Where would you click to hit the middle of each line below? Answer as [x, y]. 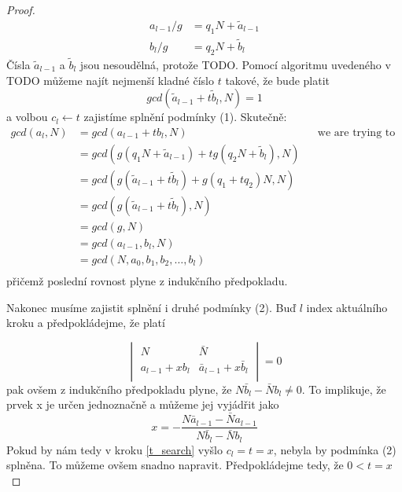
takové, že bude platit [278, 80]
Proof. [21, 9]
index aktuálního [347, 307]
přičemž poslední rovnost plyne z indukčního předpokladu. [147, 280]
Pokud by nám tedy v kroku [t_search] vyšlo [115, 449]
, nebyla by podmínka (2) [335, 449]
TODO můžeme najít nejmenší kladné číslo [110, 80]
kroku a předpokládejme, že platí [86, 323]
